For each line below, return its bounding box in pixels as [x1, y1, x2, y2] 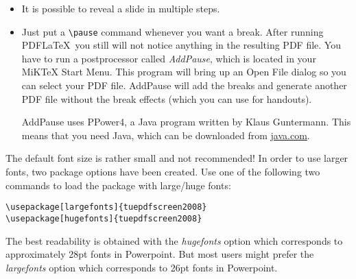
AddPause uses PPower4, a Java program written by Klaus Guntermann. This [21, 114, 351, 129]
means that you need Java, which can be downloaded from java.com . [21, 128, 310, 142]
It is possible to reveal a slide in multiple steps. [21, 1, 220, 15]
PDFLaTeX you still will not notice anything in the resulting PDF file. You [21, 38, 341, 52]
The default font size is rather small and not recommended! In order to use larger [5, 151, 348, 165]
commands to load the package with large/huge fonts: [5, 178, 231, 192]
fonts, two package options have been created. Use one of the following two [5, 165, 320, 178]
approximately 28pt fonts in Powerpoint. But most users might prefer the [5, 247, 314, 261]
